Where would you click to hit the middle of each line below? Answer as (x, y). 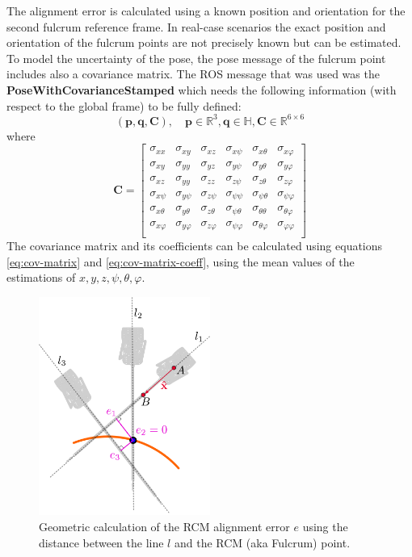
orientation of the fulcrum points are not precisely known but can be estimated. (204, 42)
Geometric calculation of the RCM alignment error (164, 526)
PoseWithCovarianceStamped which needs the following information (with (202, 89)
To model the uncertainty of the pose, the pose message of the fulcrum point (196, 58)
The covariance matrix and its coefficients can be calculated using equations (195, 246)
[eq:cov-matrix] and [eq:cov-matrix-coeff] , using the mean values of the (181, 261)
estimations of (41, 277)
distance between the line (101, 542)
